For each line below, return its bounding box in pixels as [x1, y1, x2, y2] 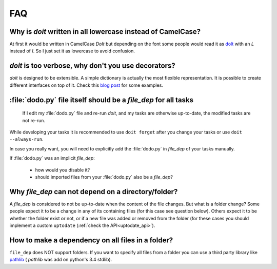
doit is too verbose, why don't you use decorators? [9, 62, 175, 70]
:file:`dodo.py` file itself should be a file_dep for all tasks [9, 95, 193, 104]
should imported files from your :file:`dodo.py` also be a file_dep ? [35, 174, 173, 180]
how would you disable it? [35, 167, 90, 173]
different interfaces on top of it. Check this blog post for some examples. [9, 82, 164, 88]
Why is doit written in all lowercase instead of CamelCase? [9, 27, 201, 36]
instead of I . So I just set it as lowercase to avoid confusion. [9, 48, 135, 54]
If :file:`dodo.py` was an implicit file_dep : [9, 155, 95, 161]
